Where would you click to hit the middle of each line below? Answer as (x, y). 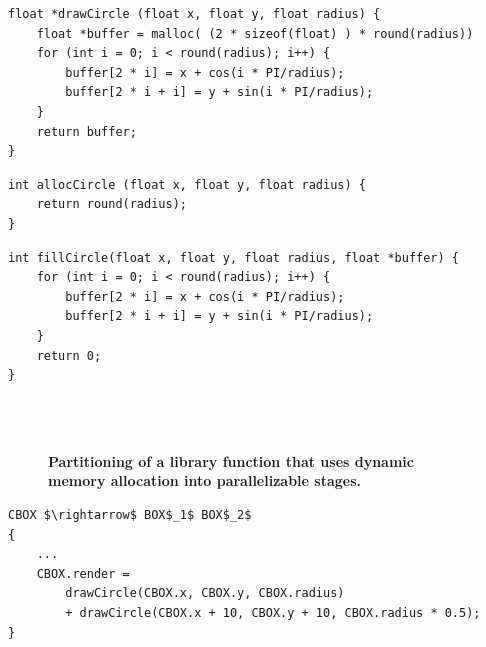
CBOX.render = (83, 573)
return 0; (69, 355)
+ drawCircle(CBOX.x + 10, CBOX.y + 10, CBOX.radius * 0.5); (273, 613)
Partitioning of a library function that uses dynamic (231, 460)
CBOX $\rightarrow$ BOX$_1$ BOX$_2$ (130, 515)
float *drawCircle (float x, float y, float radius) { (194, 14)
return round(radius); (111, 204)
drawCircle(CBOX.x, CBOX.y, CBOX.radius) (205, 593)
